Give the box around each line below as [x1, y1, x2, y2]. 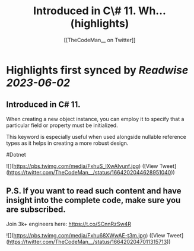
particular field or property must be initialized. [6, 122, 118, 129]
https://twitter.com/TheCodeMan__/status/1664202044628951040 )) [8, 169, 175, 176]
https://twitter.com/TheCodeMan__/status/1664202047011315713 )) [8, 238, 171, 245]
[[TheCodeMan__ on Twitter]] [63, 36, 136, 43]
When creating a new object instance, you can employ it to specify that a [6, 115, 185, 122]
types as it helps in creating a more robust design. [6, 139, 129, 147]
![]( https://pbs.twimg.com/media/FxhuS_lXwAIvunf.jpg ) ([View [6, 162, 158, 170]
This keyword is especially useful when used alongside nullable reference [6, 133, 187, 140]
